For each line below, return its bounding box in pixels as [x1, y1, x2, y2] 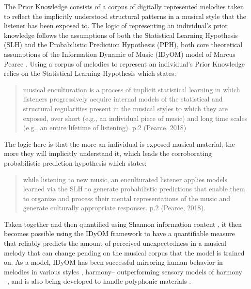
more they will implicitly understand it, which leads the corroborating [4, 148, 212, 158]
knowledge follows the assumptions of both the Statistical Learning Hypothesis [4, 30, 238, 40]
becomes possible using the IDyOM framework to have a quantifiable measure [4, 228, 235, 238]
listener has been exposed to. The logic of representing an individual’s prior [4, 20, 228, 31]
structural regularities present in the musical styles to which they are [23, 103, 228, 113]
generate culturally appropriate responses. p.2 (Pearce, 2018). [23, 203, 205, 213]
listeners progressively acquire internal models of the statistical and [23, 94, 223, 104]
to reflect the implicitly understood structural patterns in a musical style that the [4, 11, 246, 21]
